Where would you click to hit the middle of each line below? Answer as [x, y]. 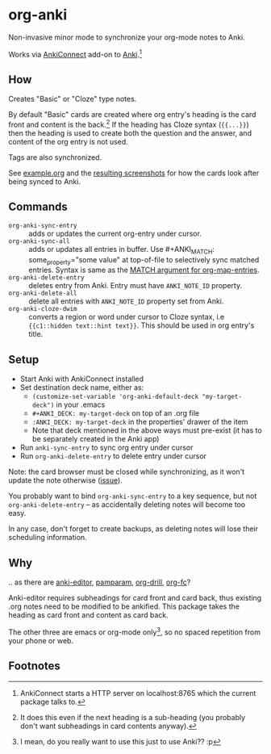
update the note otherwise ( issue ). [65, 480]
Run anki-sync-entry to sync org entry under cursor [106, 448]
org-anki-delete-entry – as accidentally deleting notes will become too [127, 505]
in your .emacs [81, 404]
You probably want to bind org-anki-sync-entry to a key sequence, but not [133, 496]
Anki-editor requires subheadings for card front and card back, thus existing [135, 598]
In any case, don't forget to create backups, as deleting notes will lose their [133, 529]
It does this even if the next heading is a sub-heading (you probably [133, 717]
